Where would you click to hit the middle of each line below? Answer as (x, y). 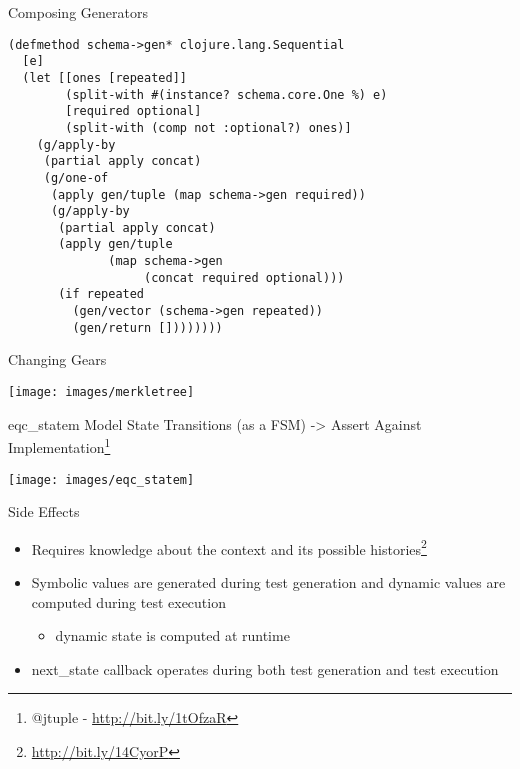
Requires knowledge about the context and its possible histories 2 (229, 547)
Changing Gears (57, 359)
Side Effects (44, 511)
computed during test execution (128, 601)
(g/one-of (76, 177)
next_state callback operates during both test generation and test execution (265, 668)
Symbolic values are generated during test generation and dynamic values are (268, 582)
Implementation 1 (59, 445)
